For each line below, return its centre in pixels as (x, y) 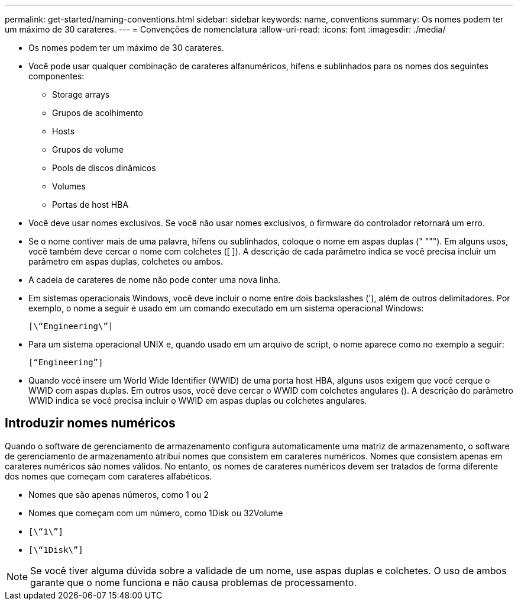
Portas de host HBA (90, 205)
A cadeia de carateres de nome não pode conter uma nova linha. (155, 280)
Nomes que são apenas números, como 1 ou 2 (119, 494)
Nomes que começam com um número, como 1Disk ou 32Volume (156, 513)
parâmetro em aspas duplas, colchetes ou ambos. (126, 261)
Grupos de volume (88, 149)
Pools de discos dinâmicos (104, 168)
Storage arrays (81, 94)
